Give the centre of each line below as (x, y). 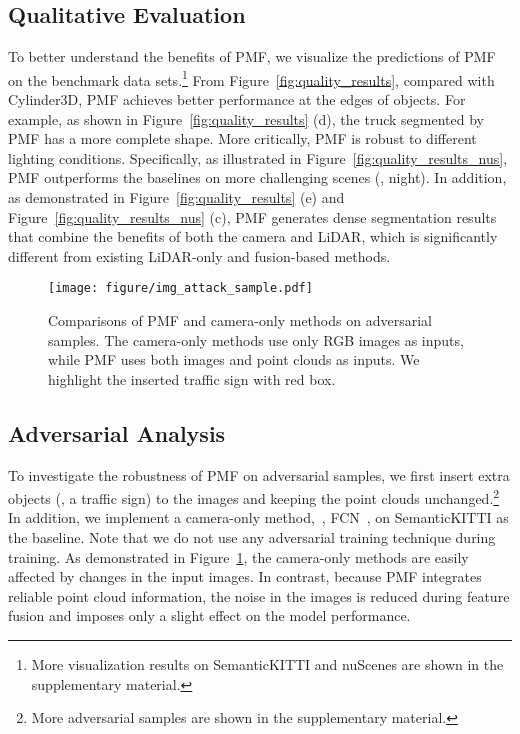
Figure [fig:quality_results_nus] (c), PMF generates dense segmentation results (252, 216)
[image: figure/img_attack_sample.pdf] (180, 288)
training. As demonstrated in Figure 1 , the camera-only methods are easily (238, 556)
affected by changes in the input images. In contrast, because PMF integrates (245, 576)
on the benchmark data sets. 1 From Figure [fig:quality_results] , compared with (251, 78)
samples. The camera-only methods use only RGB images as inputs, (256, 339)
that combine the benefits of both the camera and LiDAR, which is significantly (253, 236)
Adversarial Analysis (117, 432)
